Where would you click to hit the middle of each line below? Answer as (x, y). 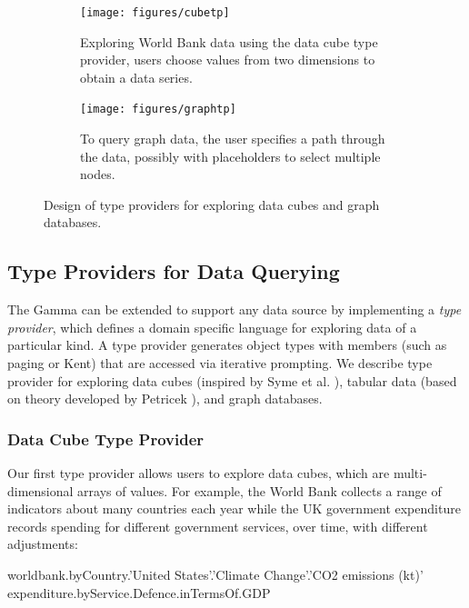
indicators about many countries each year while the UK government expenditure (234, 508)
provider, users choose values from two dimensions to (228, 60)
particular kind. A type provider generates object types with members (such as (227, 345)
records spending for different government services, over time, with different (218, 526)
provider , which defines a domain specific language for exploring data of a (212, 327)
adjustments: (43, 544)
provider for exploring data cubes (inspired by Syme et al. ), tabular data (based (232, 380)
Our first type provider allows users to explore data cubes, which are (199, 473)
